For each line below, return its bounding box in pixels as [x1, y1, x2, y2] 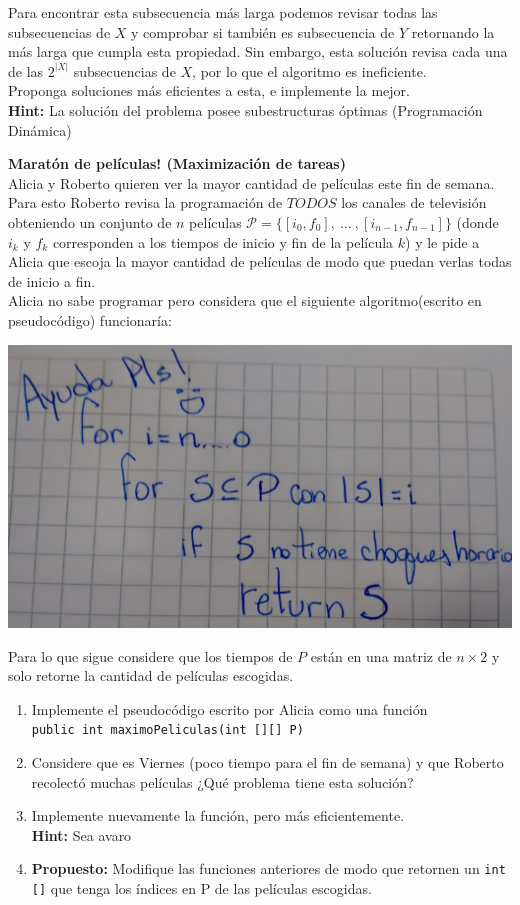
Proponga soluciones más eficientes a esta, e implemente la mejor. [8, 80, 410, 101]
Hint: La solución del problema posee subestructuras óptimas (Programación [8, 99, 483, 120]
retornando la [411, 21, 495, 42]
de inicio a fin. [8, 270, 96, 291]
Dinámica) [8, 119, 72, 140]
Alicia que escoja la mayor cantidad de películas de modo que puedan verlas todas [8, 251, 512, 272]
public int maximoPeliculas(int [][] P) [31, 723, 304, 738]
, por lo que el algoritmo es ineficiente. [192, 60, 427, 81]
